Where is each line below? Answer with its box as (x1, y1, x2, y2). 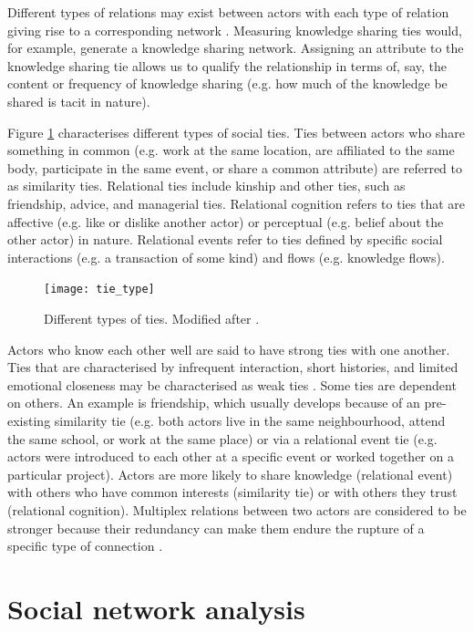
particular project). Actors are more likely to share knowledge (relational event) (7, 464, 453, 483)
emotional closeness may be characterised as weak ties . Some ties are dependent (7, 375, 457, 394)
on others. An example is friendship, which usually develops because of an (7, 393, 420, 412)
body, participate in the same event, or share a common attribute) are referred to (7, 158, 463, 177)
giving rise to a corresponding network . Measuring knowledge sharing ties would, (7, 20, 462, 39)
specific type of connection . (7, 536, 163, 555)
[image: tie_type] (44, 283, 155, 296)
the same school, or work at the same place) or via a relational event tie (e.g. (7, 429, 438, 448)
